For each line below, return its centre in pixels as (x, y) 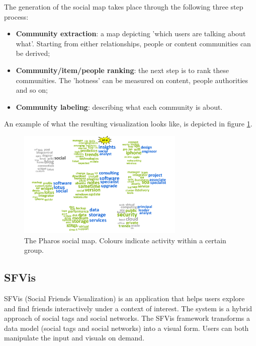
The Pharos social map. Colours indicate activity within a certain (125, 240)
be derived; (33, 53)
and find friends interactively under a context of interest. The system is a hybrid (128, 308)
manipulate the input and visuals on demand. (74, 338)
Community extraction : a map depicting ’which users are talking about (131, 33)
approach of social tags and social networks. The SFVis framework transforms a (127, 318)
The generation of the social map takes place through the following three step (124, 7)
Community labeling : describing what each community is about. (119, 107)
